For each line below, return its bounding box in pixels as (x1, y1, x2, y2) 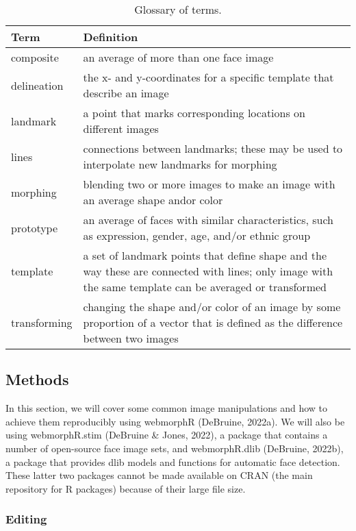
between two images (83, 330, 179, 346)
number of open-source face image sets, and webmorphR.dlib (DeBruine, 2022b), (5, 441, 344, 455)
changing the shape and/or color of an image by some (83, 299, 341, 314)
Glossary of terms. (134, 1, 222, 17)
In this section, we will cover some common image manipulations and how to (5, 401, 328, 415)
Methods (5, 369, 69, 390)
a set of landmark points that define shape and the (83, 247, 327, 263)
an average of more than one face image (83, 49, 274, 65)
